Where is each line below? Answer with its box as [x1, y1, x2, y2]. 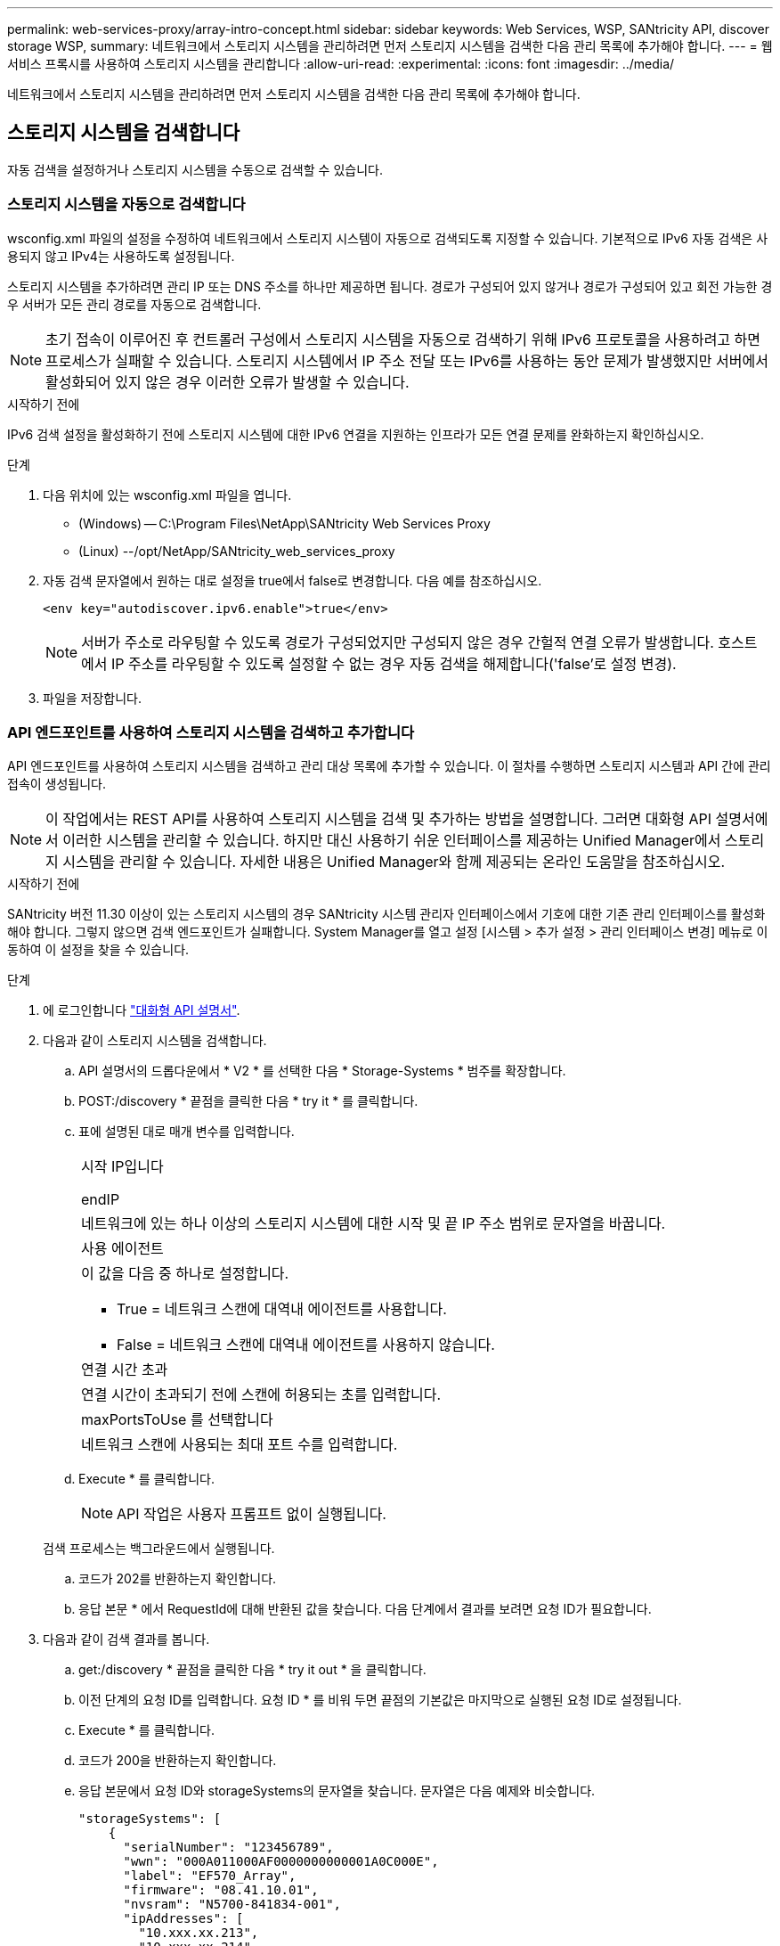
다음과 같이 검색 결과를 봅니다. [43, 1631, 210, 1648]
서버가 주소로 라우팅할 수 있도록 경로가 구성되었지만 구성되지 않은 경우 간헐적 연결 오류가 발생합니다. [81, 633, 714, 651]
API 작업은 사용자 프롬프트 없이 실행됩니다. [117, 1505, 386, 1524]
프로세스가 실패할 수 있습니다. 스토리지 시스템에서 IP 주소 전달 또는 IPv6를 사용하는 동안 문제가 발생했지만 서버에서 [45, 351, 768, 370]
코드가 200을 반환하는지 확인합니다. [78, 1753, 277, 1769]
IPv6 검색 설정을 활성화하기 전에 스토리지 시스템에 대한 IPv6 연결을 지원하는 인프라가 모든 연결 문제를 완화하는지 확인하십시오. [7, 426, 704, 442]
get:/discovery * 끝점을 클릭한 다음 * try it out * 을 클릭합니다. [78, 1662, 427, 1678]
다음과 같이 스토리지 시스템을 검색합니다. [43, 1033, 267, 1049]
